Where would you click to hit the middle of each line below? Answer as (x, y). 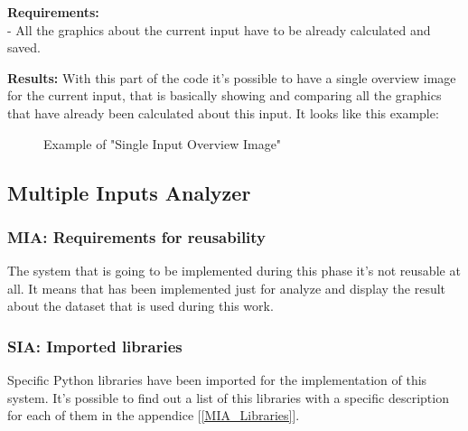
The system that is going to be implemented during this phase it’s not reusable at (234, 271)
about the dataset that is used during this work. (140, 306)
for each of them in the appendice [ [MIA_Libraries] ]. (154, 415)
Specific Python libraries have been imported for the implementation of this (217, 380)
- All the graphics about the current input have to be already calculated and (219, 29)
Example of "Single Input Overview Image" (163, 143)
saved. (24, 47)
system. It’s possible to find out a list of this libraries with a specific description (228, 397)
